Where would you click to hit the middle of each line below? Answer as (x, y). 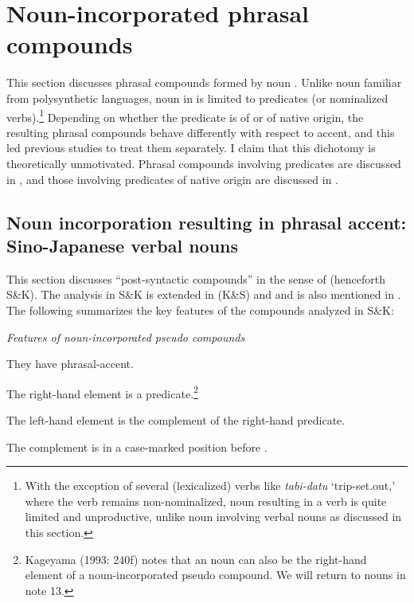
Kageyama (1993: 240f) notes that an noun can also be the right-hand (196, 559)
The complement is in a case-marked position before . (137, 446)
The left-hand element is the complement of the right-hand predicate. (176, 419)
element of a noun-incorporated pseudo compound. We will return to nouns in (215, 575)
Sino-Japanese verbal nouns (123, 245)
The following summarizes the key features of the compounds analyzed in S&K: (200, 309)
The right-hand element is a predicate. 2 (102, 392)
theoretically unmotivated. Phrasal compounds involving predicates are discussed (204, 163)
